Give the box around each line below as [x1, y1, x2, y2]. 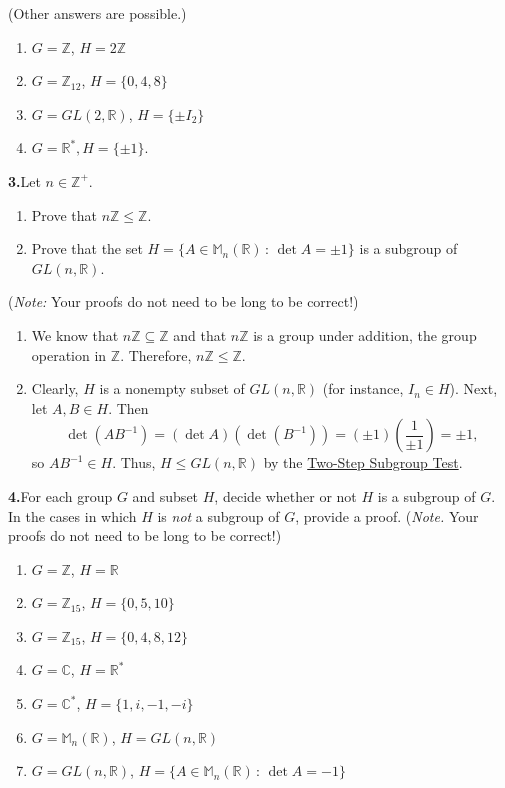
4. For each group [8, 485, 113, 506]
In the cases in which [8, 505, 137, 526]
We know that [31, 324, 119, 345]
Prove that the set [31, 238, 143, 259]
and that [173, 324, 227, 345]
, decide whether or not [214, 485, 357, 506]
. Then [108, 397, 149, 418]
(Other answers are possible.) [8, 3, 187, 23]
